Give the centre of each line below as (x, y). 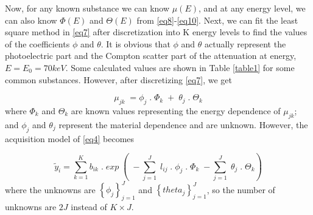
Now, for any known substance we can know (87, 8)
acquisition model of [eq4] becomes (70, 138)
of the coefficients (37, 43)
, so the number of (241, 189)
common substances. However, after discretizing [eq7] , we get (118, 79)
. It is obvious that (135, 43)
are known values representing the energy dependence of (176, 110)
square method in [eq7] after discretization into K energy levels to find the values (156, 32)
